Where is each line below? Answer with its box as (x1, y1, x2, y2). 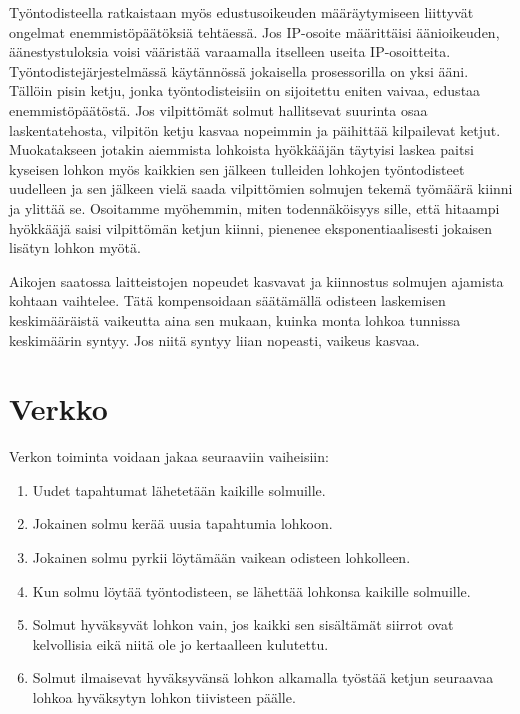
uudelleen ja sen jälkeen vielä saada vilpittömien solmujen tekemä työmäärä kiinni (9, 178, 513, 199)
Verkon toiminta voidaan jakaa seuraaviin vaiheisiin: (9, 446, 329, 467)
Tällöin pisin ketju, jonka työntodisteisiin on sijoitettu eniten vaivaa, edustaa (9, 80, 481, 101)
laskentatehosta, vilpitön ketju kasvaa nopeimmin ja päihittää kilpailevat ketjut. (9, 119, 501, 140)
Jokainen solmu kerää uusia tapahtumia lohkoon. (32, 513, 333, 534)
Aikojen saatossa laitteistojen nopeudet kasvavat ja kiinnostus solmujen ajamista (9, 270, 504, 291)
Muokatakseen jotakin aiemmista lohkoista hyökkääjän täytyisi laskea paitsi (9, 139, 474, 160)
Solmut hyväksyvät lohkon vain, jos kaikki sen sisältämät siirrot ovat (32, 614, 454, 635)
